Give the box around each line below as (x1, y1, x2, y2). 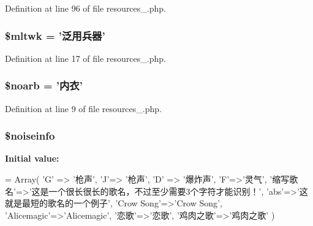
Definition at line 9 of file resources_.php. (5, 102, 162, 115)
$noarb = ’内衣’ (5, 78, 83, 93)
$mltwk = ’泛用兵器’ (5, 28, 105, 43)
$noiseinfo (5, 128, 55, 143)
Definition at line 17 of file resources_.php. (5, 51, 166, 64)
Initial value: (5, 152, 59, 165)
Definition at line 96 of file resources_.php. (5, 2, 166, 14)
